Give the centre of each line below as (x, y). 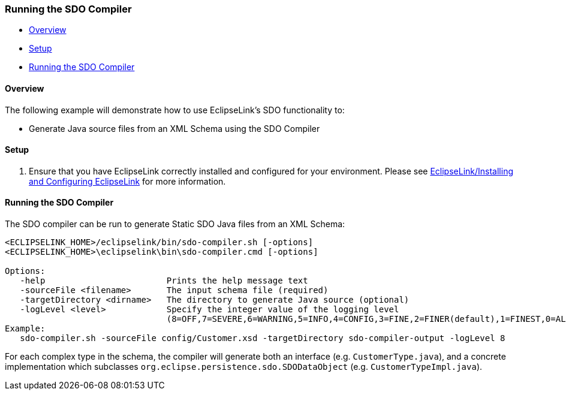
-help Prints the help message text (164, 281)
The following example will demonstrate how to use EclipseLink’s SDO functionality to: (175, 110)
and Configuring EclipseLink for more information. (127, 181)
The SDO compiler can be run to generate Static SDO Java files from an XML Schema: (175, 224)
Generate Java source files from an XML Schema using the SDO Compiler (174, 128)
